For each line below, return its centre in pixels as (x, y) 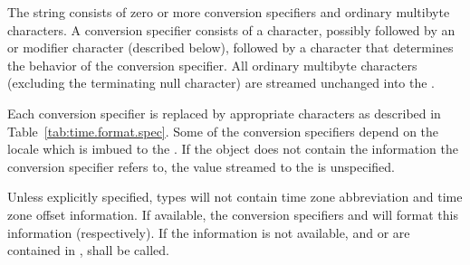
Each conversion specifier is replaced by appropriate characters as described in (224, 113)
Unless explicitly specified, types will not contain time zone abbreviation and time (235, 197)
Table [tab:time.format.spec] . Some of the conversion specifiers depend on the (223, 131)
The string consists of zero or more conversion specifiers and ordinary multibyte (229, 12)
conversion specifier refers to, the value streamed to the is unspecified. (201, 166)
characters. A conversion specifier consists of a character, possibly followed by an (231, 29)
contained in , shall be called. (88, 250)
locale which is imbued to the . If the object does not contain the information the (233, 149)
